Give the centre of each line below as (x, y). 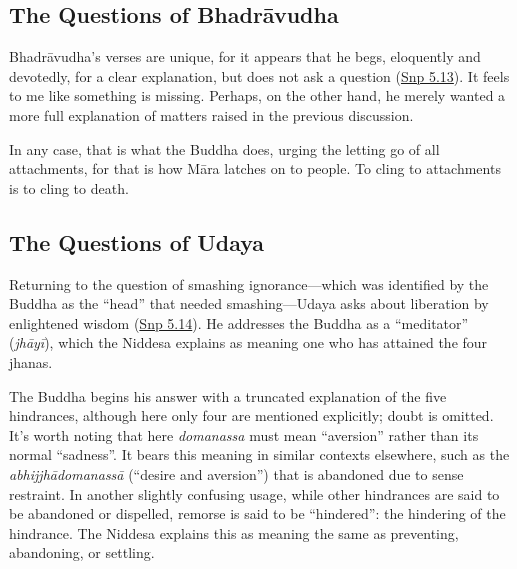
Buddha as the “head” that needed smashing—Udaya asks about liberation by (249, 303)
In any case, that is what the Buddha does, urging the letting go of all (224, 148)
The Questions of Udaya (137, 241)
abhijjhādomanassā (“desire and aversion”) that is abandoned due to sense (236, 473)
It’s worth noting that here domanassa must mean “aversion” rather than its (244, 434)
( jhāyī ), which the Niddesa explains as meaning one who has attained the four (248, 342)
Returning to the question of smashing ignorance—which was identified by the (249, 283)
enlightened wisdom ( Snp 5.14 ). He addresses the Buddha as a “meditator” (239, 322)
